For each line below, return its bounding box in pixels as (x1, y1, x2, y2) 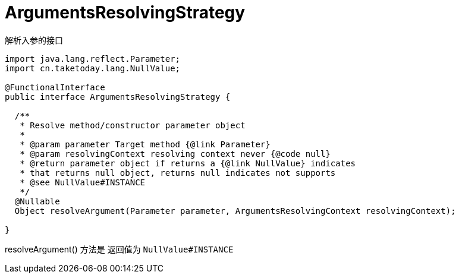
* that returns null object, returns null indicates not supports (20, 168, 336, 178)
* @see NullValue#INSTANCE (20, 177, 146, 187)
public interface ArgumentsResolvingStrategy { (5, 91, 231, 102)
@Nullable (14, 196, 60, 206)
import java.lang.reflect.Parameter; (5, 53, 181, 64)
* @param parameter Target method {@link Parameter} (20, 139, 271, 149)
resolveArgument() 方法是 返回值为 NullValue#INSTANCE (5, 244, 234, 254)
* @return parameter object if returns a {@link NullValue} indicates (20, 158, 356, 168)
